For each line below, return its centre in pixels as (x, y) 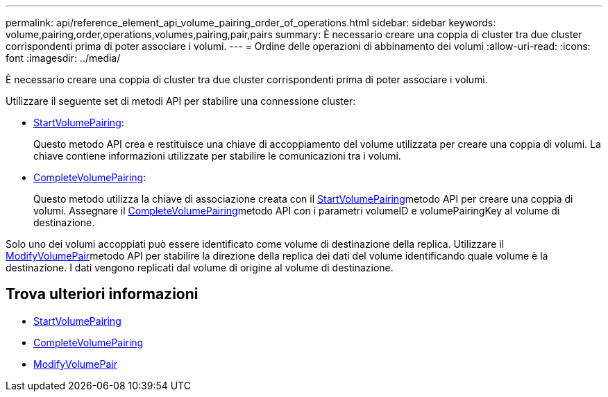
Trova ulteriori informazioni (102, 294)
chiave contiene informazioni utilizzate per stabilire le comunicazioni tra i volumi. (217, 156)
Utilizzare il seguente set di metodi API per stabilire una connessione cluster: (181, 101)
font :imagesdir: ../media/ (63, 58)
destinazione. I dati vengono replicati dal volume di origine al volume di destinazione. (200, 268)
